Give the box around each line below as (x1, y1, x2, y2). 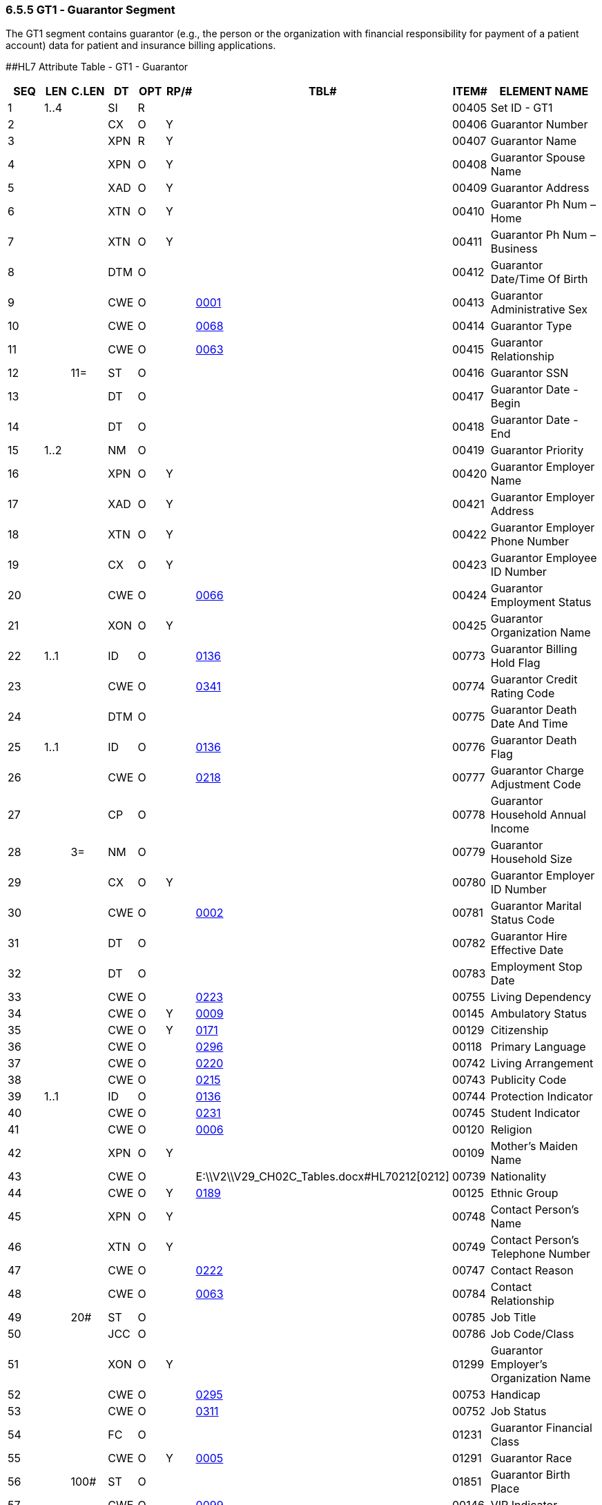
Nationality (490, 1169, 547, 1184)
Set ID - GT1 (490, 101, 553, 115)
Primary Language (490, 1040, 586, 1054)
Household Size (490, 852, 572, 866)
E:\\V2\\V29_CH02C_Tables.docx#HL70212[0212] (195, 1169, 449, 1184)
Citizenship (490, 1023, 549, 1038)
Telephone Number (490, 1247, 591, 1261)
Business (490, 242, 538, 256)
